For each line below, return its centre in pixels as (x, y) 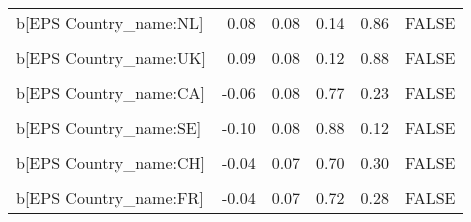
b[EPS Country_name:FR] (110, 197)
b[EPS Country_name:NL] (110, 22)
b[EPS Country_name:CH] (110, 162)
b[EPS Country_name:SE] (109, 127)
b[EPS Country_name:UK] (111, 57)
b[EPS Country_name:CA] (110, 92)
